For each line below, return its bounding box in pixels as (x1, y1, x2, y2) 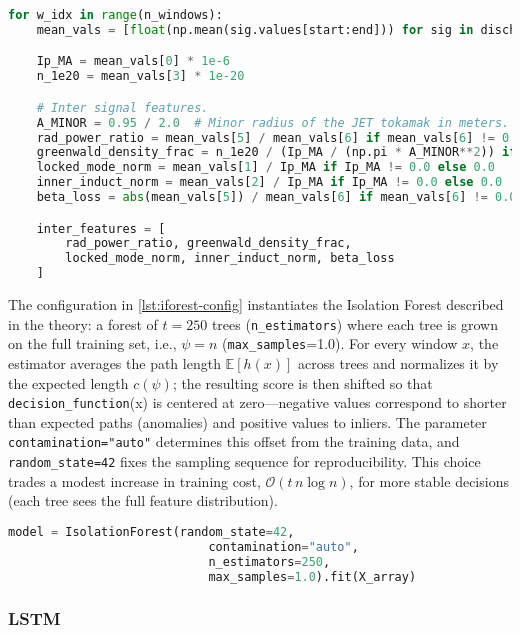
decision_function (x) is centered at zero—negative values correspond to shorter (8, 392, 507, 413)
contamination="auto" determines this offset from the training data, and (8, 431, 460, 452)
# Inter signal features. (36, 100, 209, 115)
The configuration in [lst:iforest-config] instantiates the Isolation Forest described (8, 294, 504, 315)
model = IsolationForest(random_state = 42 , (8, 524, 295, 539)
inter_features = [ (36, 221, 166, 236)
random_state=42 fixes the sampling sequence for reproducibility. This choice (8, 451, 481, 472)
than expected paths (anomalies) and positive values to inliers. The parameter (8, 411, 487, 432)
